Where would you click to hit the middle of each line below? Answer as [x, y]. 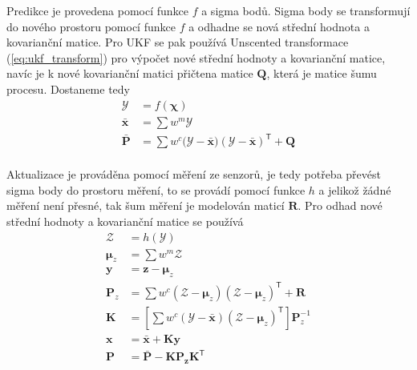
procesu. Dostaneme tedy [68, 88]
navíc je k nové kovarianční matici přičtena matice [130, 73]
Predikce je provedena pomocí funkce [97, 10]
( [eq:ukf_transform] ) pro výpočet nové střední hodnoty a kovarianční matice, [196, 57]
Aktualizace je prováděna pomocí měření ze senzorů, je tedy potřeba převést [194, 174]
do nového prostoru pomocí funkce [91, 26]
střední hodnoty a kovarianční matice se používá [125, 221]
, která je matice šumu [322, 73]
